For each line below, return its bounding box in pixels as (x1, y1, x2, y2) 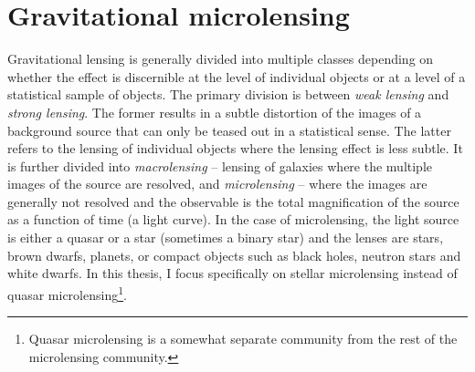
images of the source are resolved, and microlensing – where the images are (7, 174, 427, 193)
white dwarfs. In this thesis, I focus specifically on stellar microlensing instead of (7, 263, 458, 283)
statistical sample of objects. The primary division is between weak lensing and (7, 85, 449, 104)
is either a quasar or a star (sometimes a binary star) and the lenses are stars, (7, 228, 444, 247)
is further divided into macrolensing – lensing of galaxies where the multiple (7, 156, 432, 175)
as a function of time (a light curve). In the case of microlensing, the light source (7, 210, 459, 229)
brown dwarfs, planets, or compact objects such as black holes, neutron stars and (7, 245, 461, 264)
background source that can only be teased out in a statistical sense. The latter (7, 120, 451, 139)
